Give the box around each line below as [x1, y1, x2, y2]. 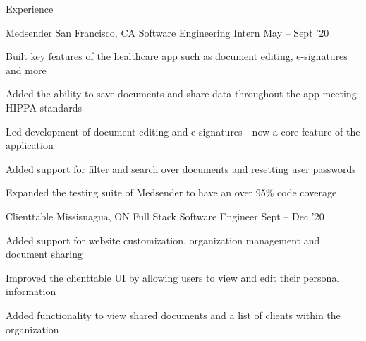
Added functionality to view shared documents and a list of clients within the [6, 307, 341, 322]
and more [6, 62, 47, 77]
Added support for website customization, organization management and [6, 232, 320, 247]
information [6, 284, 56, 299]
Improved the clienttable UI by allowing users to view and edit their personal [6, 270, 340, 285]
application [6, 138, 54, 152]
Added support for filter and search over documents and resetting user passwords [6, 161, 356, 176]
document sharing [6, 246, 83, 261]
